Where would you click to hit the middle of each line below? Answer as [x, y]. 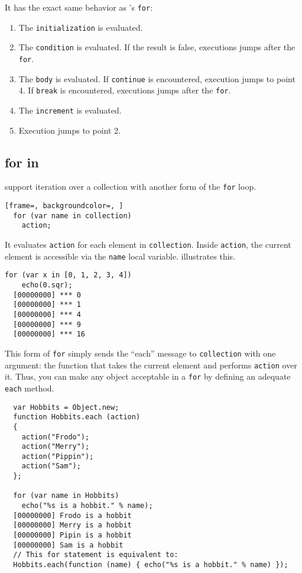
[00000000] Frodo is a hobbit [72, 515]
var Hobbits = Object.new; [66, 407]
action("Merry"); [56, 447]
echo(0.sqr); [47, 285]
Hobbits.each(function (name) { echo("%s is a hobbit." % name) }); [151, 565]
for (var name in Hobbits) [66, 496]
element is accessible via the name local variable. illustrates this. [120, 256]
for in [22, 162]
